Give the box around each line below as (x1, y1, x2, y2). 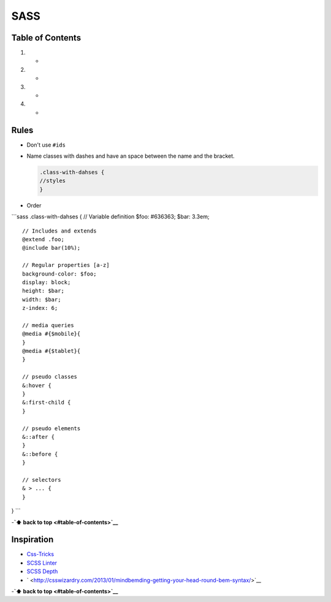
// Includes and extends (22, 227, 97, 234)
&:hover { (22, 382, 51, 389)
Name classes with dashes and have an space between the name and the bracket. (26, 152, 235, 160)
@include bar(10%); (22, 244, 81, 252)
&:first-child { (22, 399, 71, 406)
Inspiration (11, 534, 54, 545)
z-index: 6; (22, 304, 58, 312)
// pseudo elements (22, 425, 81, 432)
